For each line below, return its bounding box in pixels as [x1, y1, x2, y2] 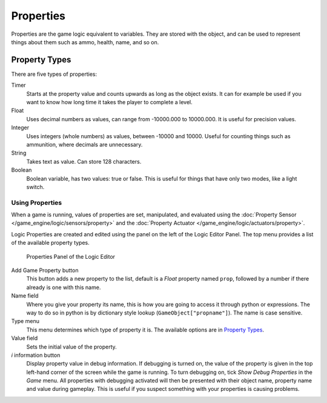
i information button [11, 351, 61, 359]
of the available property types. [11, 239, 90, 247]
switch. [26, 183, 45, 190]
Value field [11, 335, 38, 342]
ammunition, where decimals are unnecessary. [26, 141, 143, 148]
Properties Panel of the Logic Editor [26, 253, 115, 260]
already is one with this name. [26, 284, 101, 291]
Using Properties [11, 198, 62, 207]
